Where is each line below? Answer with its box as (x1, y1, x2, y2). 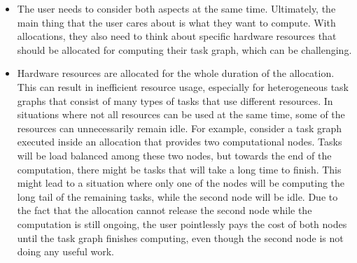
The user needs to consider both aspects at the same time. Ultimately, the (17, 1, 336, 15)
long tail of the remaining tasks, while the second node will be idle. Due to (17, 189, 338, 204)
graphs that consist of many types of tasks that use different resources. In (17, 93, 333, 108)
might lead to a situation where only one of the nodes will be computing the (17, 176, 345, 190)
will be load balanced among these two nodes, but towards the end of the (17, 148, 332, 162)
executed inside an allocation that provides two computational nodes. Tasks (17, 134, 342, 149)
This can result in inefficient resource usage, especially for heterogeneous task (17, 79, 349, 94)
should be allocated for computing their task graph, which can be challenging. (17, 42, 352, 57)
